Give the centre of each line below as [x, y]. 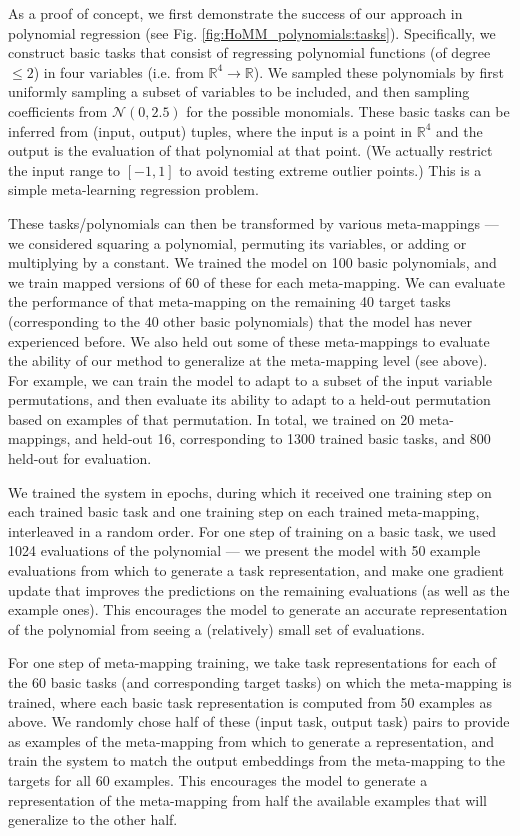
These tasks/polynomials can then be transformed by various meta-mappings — [253, 222]
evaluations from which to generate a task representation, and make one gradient [256, 570]
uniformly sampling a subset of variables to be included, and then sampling [239, 91]
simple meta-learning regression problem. [133, 189]
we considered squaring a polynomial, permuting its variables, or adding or [237, 242]
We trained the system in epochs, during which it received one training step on [250, 491]
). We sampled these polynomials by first [378, 71]
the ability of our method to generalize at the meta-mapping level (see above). [248, 360]
